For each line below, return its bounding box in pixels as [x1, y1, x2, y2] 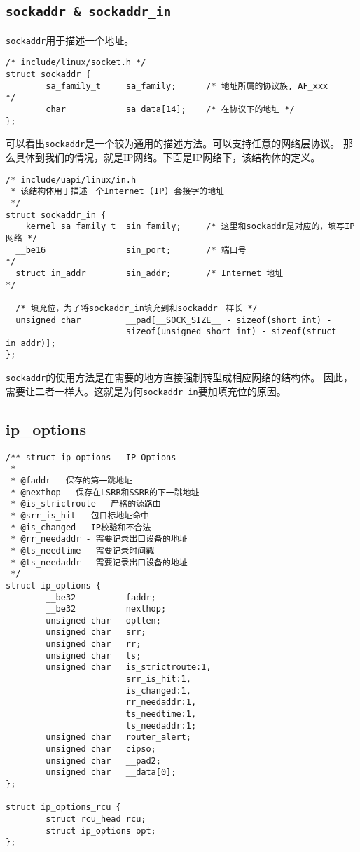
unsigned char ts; [46, 650, 141, 661]
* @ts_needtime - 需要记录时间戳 [11, 545, 155, 556]
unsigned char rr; [46, 639, 141, 650]
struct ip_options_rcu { [6, 802, 121, 813]
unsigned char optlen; [46, 615, 161, 626]
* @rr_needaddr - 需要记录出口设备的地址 [11, 534, 188, 544]
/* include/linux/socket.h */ [6, 57, 146, 68]
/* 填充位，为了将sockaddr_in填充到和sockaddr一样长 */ [15, 303, 258, 313]
